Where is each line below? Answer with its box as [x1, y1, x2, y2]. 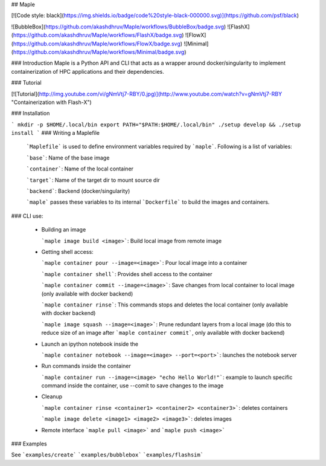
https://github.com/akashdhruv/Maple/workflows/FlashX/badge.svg [13, 31, 182, 39]
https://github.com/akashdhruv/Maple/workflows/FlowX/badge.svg [13, 40, 181, 47]
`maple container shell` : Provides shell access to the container [41, 270, 213, 277]
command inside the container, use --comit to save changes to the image [41, 382, 224, 389]
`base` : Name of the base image [26, 154, 110, 161]
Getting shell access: [41, 248, 94, 255]
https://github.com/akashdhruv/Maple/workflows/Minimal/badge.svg [13, 48, 185, 56]
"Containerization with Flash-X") [11, 99, 92, 106]
